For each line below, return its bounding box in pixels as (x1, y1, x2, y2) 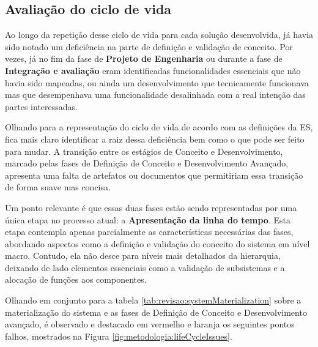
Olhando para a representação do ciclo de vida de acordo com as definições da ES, (5, 121, 313, 133)
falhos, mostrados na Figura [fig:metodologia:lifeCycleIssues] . (5, 329, 232, 342)
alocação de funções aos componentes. (5, 273, 147, 286)
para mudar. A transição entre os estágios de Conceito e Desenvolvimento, (5, 144, 283, 157)
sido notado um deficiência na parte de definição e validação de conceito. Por (5, 40, 293, 53)
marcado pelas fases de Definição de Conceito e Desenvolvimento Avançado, (5, 157, 289, 170)
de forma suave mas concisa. (5, 181, 111, 193)
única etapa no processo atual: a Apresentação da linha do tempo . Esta (5, 213, 290, 226)
